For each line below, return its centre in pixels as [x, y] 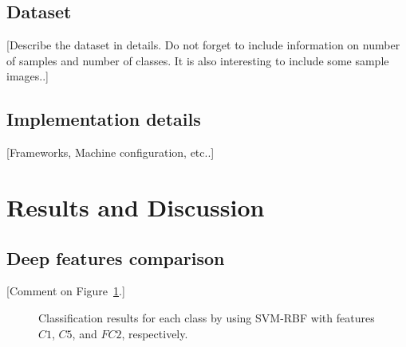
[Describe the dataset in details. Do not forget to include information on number [203, 45]
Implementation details [104, 119]
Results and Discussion [136, 207]
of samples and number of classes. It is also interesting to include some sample [198, 60]
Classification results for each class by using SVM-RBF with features [207, 317]
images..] [28, 76]
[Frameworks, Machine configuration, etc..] [110, 152]
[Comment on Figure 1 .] [66, 291]
